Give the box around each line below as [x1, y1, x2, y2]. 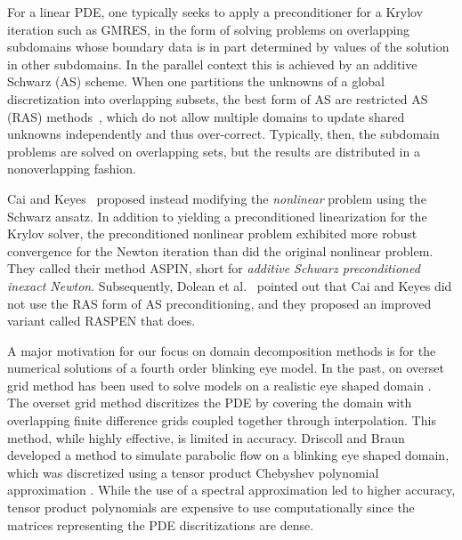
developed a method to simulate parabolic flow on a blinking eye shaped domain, [7, 446, 450, 464]
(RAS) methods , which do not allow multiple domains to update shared [7, 107, 405, 125]
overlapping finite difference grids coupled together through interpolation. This [7, 411, 436, 430]
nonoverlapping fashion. [7, 159, 136, 178]
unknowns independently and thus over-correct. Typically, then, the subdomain [7, 125, 440, 143]
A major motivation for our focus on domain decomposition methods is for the [7, 341, 436, 359]
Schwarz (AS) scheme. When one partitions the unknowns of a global [7, 72, 385, 91]
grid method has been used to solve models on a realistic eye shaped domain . [7, 375, 432, 394]
